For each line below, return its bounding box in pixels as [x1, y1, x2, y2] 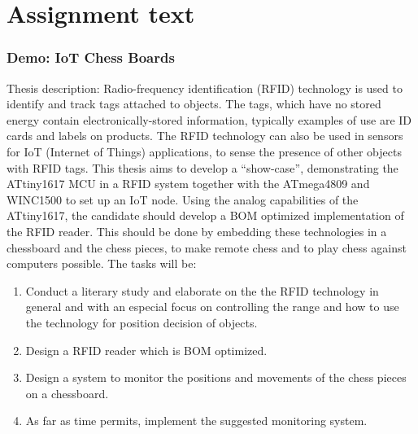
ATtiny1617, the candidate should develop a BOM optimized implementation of [7, 207, 404, 224]
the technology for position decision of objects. [25, 313, 258, 331]
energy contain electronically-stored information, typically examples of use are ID [7, 111, 412, 128]
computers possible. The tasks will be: [7, 255, 197, 272]
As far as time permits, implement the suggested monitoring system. [25, 412, 368, 429]
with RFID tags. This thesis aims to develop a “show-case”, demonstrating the [7, 159, 398, 176]
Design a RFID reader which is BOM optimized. [25, 341, 268, 358]
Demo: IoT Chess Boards [7, 47, 175, 68]
